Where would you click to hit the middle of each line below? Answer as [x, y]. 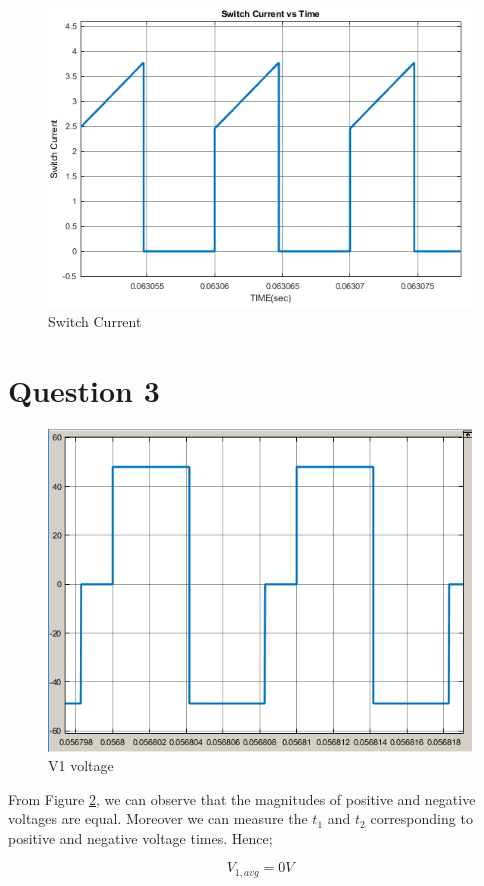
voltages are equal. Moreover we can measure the [158, 818]
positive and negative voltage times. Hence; [140, 837]
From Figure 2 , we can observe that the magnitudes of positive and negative [242, 798]
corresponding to [421, 818]
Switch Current [95, 321]
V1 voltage [81, 765]
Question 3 [84, 390]
